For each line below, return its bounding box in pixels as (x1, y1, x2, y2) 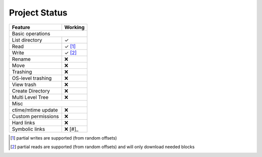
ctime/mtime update (12, 107, 58, 113)
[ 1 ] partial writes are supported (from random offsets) (10, 135, 117, 141)
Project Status (9, 7, 68, 18)
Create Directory (12, 87, 50, 94)
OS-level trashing (12, 75, 52, 81)
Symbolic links (12, 126, 46, 132)
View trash (12, 81, 36, 88)
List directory (12, 36, 42, 43)
